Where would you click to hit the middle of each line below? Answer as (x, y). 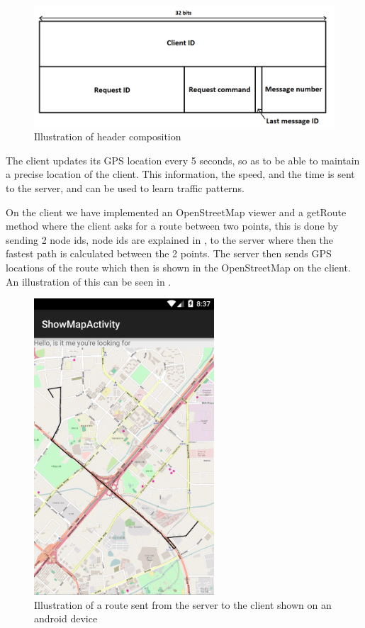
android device (66, 618)
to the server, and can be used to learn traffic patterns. (125, 187)
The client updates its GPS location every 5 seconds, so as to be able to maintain (183, 160)
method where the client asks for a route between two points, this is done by (172, 226)
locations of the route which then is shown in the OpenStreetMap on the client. (178, 267)
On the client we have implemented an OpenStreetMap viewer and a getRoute (176, 212)
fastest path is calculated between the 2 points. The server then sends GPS (169, 253)
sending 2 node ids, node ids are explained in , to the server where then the (170, 239)
